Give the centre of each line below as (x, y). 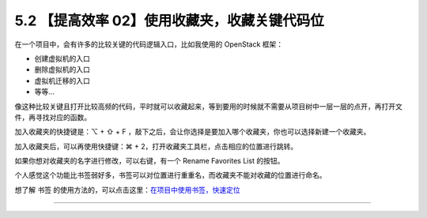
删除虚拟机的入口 (62, 70)
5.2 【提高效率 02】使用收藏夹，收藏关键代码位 (169, 21)
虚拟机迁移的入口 (62, 81)
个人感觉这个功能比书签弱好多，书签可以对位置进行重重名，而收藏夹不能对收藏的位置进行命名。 (170, 175)
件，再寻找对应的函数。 (53, 117)
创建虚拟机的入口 (62, 58)
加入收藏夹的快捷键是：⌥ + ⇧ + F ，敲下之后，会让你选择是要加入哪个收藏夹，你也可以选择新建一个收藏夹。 (193, 132)
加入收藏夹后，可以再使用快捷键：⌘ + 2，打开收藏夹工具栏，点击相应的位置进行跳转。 (156, 146)
